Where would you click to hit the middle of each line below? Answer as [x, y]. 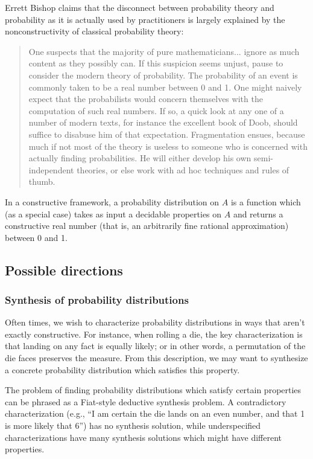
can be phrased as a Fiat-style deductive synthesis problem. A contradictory [146, 401]
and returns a [258, 213]
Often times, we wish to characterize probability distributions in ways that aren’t [155, 322]
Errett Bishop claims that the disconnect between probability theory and [140, 7]
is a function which [266, 201]
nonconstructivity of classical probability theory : [94, 31]
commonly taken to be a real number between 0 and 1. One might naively [165, 87]
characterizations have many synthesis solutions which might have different [144, 437]
